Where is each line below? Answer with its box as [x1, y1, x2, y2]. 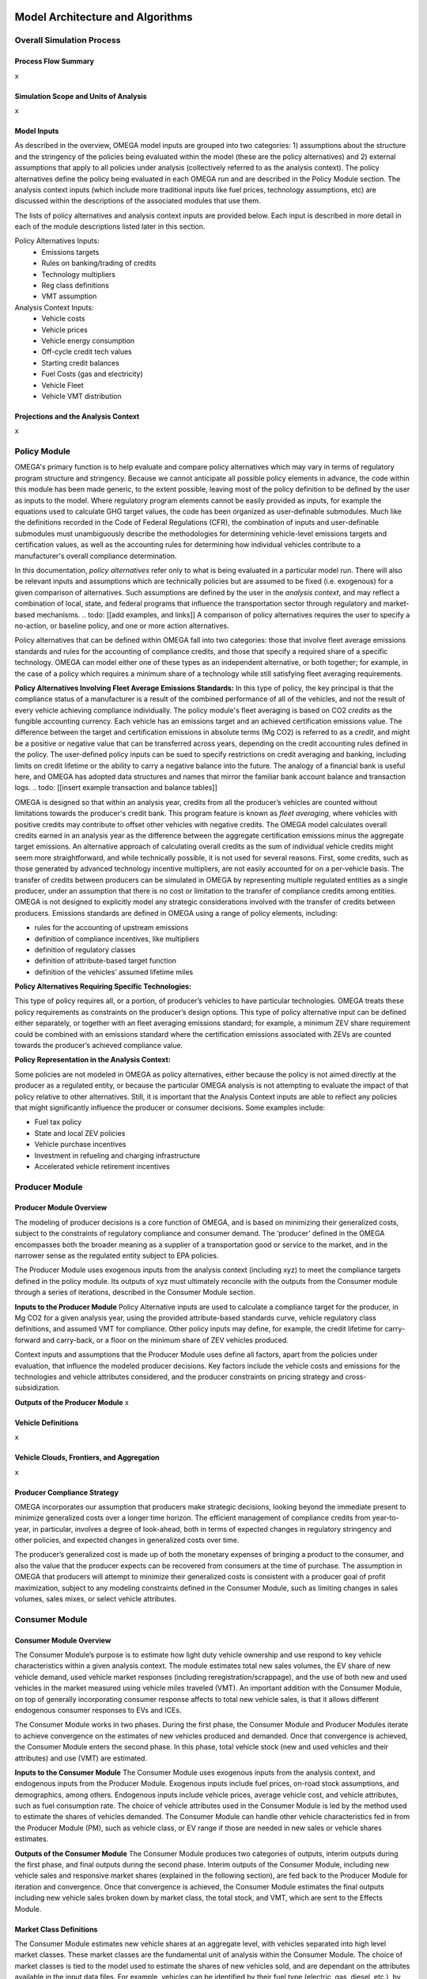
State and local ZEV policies [34, 1128, 126, 1138]
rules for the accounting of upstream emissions [34, 923, 189, 933]
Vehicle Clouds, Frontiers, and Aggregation [14, 1453, 160, 1462]
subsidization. [14, 1383, 61, 1392]
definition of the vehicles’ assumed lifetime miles [34, 967, 194, 977]
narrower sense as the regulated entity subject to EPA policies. [14, 1251, 219, 1260]
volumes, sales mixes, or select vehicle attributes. [14, 1594, 177, 1604]
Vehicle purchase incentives [34, 1140, 127, 1149]
